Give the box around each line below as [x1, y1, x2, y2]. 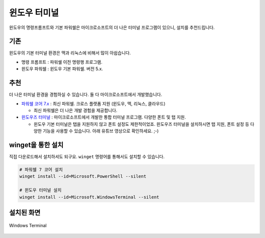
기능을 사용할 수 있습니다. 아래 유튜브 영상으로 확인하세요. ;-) [42, 128, 159, 134]
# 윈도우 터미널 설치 [19, 188, 62, 193]
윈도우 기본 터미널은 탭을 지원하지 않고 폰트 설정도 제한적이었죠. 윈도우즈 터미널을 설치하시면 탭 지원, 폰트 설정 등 [33, 121, 250, 127]
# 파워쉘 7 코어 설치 [19, 167, 63, 172]
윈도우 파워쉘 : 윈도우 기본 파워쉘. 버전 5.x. [21, 66, 103, 72]
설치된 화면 [9, 208, 41, 216]
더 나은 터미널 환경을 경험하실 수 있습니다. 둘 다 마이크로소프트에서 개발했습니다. [9, 92, 162, 97]
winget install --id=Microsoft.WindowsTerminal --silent [19, 194, 159, 200]
